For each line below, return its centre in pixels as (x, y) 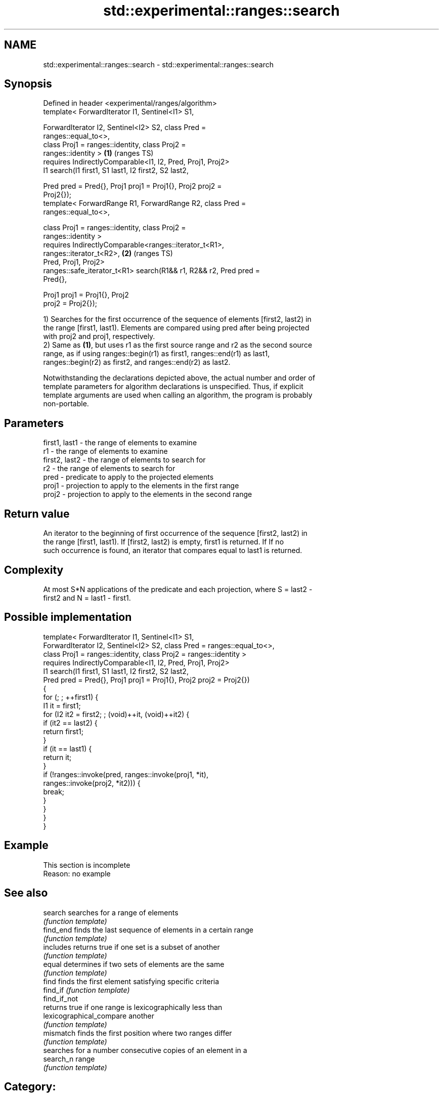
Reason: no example (77, 873)
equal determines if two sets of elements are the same (134, 964)
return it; (57, 757)
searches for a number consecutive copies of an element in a (145, 1050)
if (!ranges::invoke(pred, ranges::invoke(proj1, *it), (126, 774)
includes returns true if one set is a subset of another (131, 947)
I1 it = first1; (62, 705)
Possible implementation (68, 617)
